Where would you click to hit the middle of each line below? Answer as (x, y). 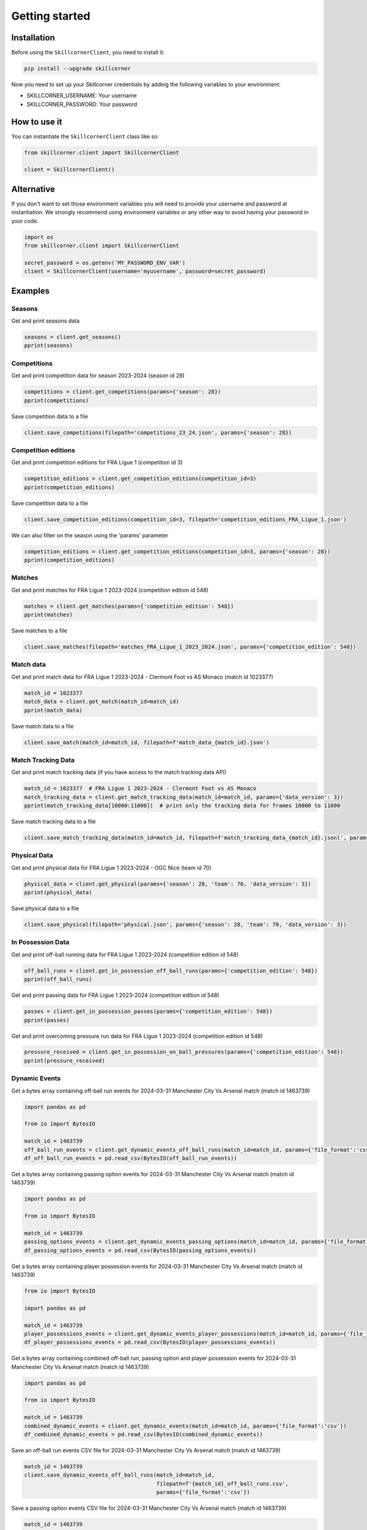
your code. (25, 221)
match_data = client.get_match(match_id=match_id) (102, 702)
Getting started (51, 16)
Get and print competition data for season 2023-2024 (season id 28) (98, 376)
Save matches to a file (39, 631)
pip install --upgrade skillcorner (77, 69)
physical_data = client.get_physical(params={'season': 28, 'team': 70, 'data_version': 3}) (168, 884)
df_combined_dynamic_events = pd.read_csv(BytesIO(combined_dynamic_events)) (143, 1435)
